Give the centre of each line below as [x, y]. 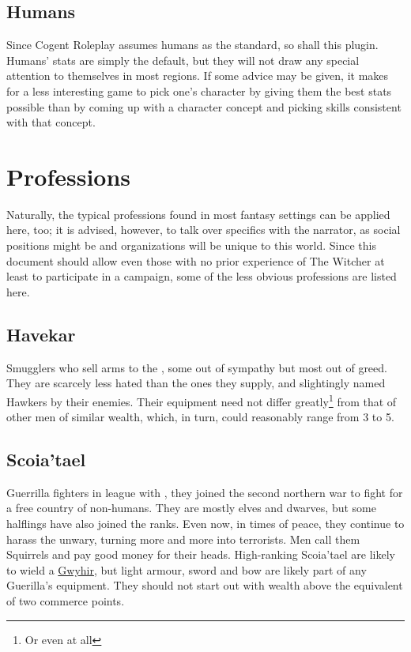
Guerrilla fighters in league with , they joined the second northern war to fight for [205, 492]
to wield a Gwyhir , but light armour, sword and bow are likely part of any [187, 569]
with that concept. [51, 122]
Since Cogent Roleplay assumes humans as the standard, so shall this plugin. [192, 45]
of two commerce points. [66, 601]
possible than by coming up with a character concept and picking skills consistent [204, 106]
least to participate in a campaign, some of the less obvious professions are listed [202, 276]
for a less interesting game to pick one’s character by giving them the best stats [199, 90]
